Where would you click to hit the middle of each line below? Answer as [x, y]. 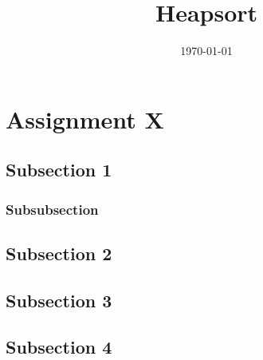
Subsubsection [52, 209]
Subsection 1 [59, 170]
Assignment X [85, 119]
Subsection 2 [59, 253]
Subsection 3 [59, 300]
